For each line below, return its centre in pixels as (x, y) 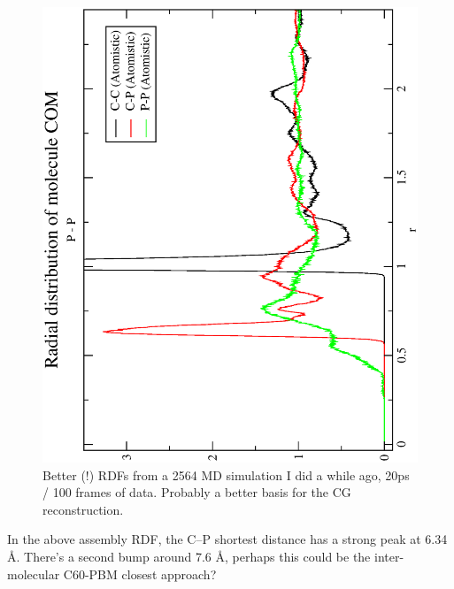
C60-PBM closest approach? (140, 574)
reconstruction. (83, 509)
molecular (34, 574)
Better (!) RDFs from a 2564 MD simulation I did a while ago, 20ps (226, 474)
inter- (389, 556)
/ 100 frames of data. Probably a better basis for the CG (197, 492)
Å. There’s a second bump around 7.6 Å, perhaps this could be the (189, 556)
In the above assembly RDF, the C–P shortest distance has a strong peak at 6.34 (227, 539)
